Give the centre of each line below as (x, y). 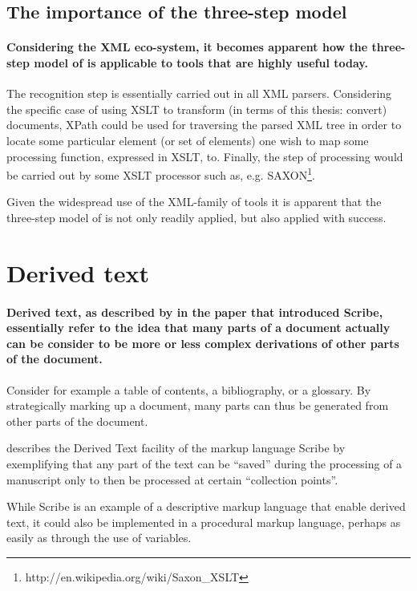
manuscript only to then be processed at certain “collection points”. (172, 479)
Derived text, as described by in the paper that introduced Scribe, (195, 312)
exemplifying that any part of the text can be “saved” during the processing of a (204, 463)
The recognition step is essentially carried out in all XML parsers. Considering (199, 93)
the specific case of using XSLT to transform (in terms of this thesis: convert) (197, 109)
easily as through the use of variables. (99, 538)
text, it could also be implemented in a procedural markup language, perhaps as (204, 522)
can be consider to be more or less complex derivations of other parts (203, 343)
